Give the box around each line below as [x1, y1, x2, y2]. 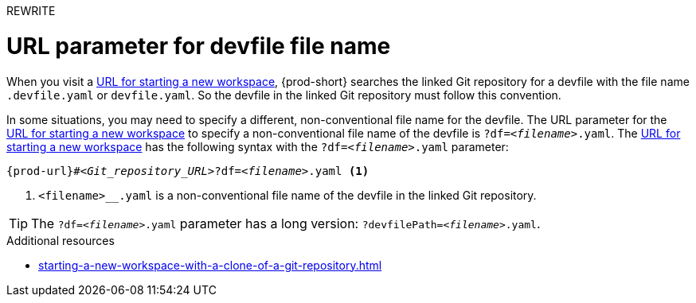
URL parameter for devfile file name [6, 32, 391, 60]
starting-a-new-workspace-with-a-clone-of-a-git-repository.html [38, 258, 382, 272]
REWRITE [6, 4, 56, 17]
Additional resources [6, 233, 115, 247]
